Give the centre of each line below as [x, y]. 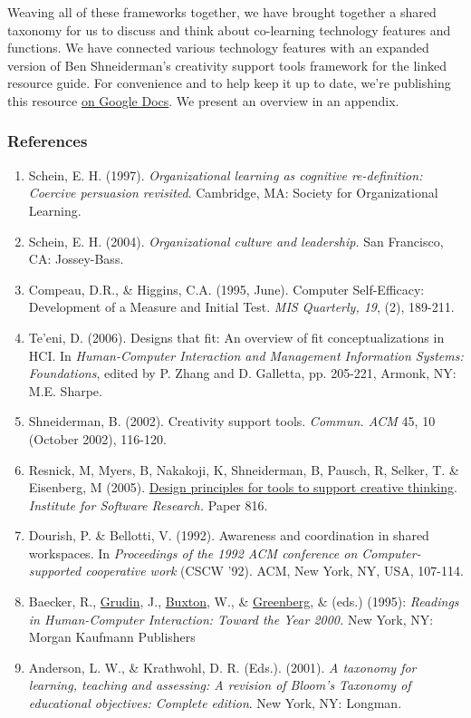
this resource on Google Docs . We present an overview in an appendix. [203, 100]
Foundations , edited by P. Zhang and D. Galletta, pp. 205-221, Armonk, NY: [242, 373]
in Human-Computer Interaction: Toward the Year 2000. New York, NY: [231, 619]
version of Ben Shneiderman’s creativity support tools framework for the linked [227, 65]
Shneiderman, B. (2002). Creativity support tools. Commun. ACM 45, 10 [232, 421]
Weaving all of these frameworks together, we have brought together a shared [222, 12]
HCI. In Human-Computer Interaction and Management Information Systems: [246, 355]
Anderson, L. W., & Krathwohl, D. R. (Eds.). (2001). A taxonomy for [222, 667]
